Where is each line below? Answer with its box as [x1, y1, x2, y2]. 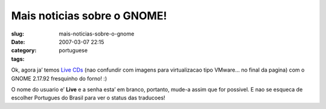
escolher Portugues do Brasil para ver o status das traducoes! [11, 94, 165, 102]
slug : [11, 30, 24, 37]
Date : [11, 38, 25, 45]
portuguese [59, 47, 88, 54]
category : [11, 47, 37, 54]
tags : [11, 55, 25, 63]
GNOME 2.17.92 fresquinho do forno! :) [11, 75, 107, 82]
